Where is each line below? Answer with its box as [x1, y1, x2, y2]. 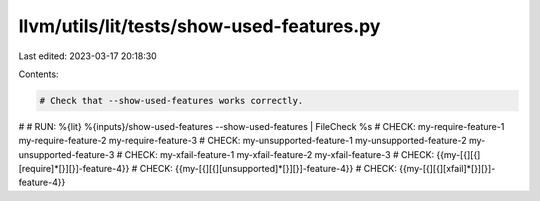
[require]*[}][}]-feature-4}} [18, 163, 130, 175]
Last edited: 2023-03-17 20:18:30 [18, 50, 157, 62]
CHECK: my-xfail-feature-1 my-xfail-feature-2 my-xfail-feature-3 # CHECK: [124, 148, 435, 160]
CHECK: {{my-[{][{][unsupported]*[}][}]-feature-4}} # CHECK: [139, 163, 397, 175]
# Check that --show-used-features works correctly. [39, 95, 304, 106]
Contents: [18, 68, 59, 80]
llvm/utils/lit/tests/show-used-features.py [18, 15, 381, 37]
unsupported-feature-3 [18, 148, 115, 160]
